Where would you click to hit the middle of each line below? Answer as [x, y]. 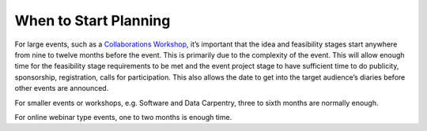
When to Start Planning [93, 21]
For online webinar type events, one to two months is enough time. [123, 117]
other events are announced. [62, 88]
